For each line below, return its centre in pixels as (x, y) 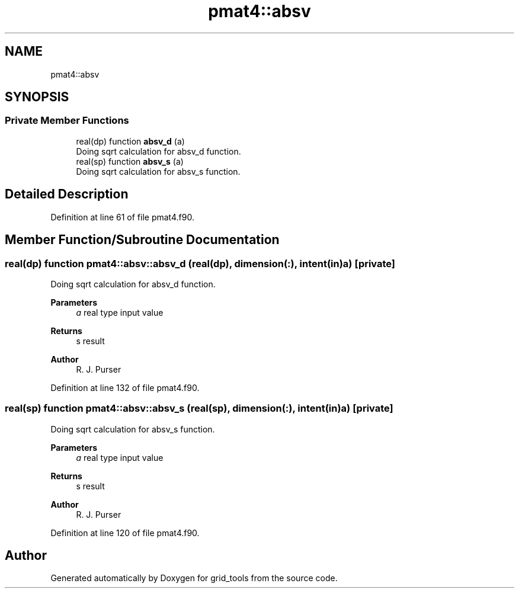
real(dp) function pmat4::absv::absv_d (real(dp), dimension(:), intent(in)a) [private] (200, 263)
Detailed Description (67, 194)
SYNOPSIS (37, 97)
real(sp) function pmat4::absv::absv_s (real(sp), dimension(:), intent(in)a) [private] (199, 408)
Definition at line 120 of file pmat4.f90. (125, 533)
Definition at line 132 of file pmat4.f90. (125, 387)
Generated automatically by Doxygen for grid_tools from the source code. (194, 578)
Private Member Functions (67, 121)
